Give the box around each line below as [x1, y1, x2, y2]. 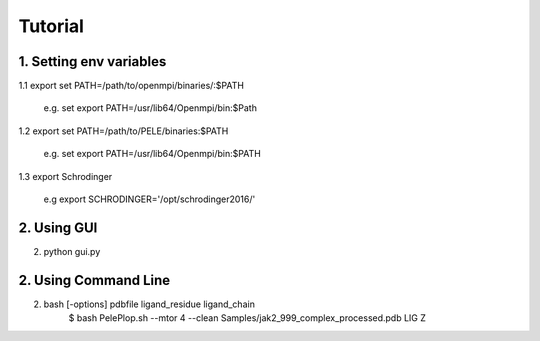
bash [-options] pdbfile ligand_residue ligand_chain [43, 298, 255, 310]
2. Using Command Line [18, 271, 171, 289]
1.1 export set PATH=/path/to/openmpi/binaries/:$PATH [18, 80, 245, 92]
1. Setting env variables [18, 53, 167, 70]
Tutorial [18, 15, 85, 37]
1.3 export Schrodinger [18, 170, 113, 182]
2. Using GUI [18, 219, 98, 236]
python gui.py [43, 245, 101, 257]
